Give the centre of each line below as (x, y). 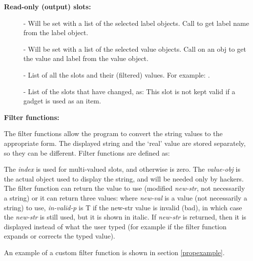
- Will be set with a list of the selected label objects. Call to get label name (136, 23)
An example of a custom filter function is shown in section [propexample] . (114, 252)
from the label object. (56, 32)
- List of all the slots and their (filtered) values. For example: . (117, 74)
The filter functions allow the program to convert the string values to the (113, 133)
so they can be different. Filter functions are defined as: (87, 152)
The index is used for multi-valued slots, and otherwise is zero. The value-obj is (122, 169)
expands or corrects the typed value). (60, 236)
